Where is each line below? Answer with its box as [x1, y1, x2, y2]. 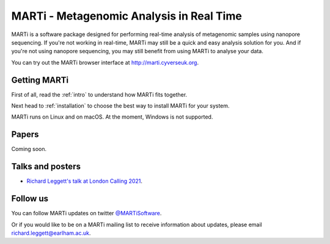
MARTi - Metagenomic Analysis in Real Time [11, 9, 243, 23]
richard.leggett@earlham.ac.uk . [11, 229, 91, 237]
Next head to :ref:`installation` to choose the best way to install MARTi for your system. [11, 102, 230, 109]
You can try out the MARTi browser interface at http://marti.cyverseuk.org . [11, 59, 199, 66]
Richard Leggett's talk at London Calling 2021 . [26, 177, 143, 185]
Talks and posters [11, 161, 81, 172]
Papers [11, 129, 39, 140]
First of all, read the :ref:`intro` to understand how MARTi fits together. [11, 91, 188, 98]
